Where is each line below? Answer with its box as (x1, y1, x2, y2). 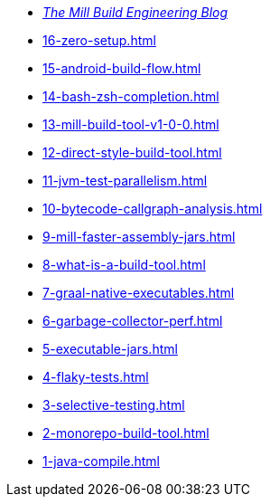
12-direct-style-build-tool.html (42, 145, 222, 160)
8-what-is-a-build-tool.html (42, 257, 206, 272)
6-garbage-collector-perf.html (42, 313, 223, 328)
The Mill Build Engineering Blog (42, 5, 228, 20)
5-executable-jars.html (42, 341, 178, 357)
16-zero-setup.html (42, 33, 156, 48)
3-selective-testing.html (42, 397, 185, 413)
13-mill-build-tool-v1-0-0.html (42, 117, 219, 132)
